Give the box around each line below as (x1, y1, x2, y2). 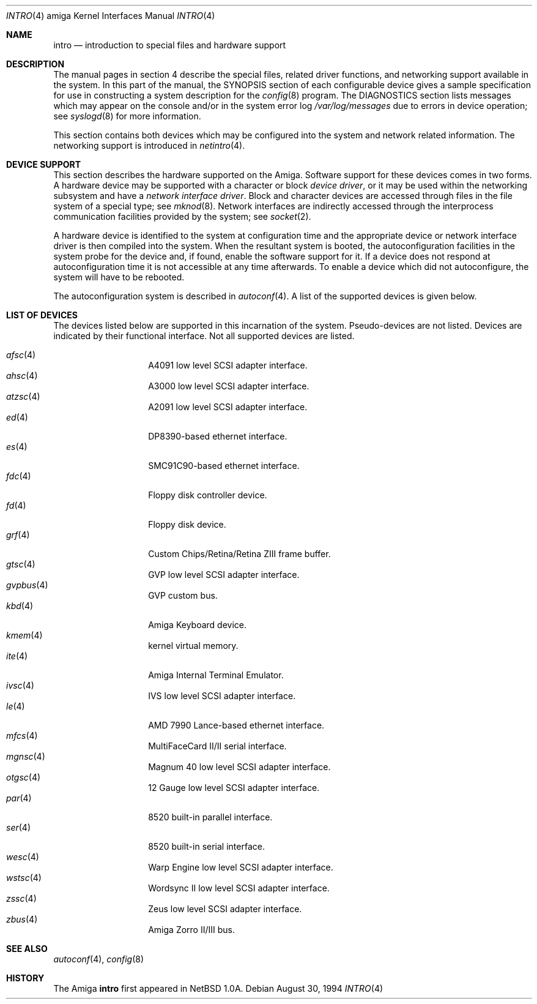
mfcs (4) (6, 730, 38, 741)
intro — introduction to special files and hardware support (53, 40, 286, 50)
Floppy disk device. (148, 519, 226, 530)
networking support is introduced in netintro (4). (53, 140, 245, 151)
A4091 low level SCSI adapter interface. (148, 360, 308, 370)
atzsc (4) (6, 391, 40, 402)
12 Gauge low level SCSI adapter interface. (148, 782, 320, 793)
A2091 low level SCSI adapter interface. (148, 402, 308, 412)
